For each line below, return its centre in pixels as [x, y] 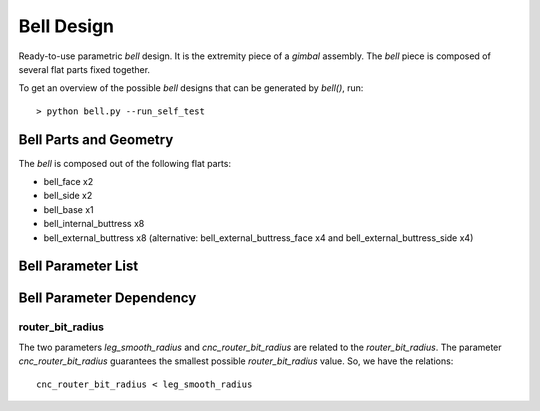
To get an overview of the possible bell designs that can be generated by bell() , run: [191, 88]
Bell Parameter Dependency [107, 298]
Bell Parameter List [78, 266]
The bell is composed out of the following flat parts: [125, 163]
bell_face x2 [68, 182]
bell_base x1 [68, 209]
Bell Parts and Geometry [96, 139]
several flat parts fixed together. [84, 69]
